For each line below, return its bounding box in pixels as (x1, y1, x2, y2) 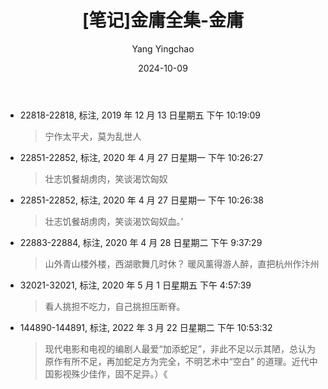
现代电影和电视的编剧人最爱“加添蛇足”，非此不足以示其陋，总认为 (44, 342, 316, 355)
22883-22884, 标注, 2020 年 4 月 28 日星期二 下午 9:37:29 (19, 236, 263, 248)
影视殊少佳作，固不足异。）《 (53, 367, 168, 380)
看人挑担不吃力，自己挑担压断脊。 (44, 300, 186, 312)
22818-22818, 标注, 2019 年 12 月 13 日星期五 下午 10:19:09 (19, 109, 261, 121)
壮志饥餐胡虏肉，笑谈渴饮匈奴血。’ (44, 215, 184, 227)
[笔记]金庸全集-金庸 (81, 9, 245, 32)
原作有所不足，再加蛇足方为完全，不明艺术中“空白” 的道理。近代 (44, 355, 310, 367)
